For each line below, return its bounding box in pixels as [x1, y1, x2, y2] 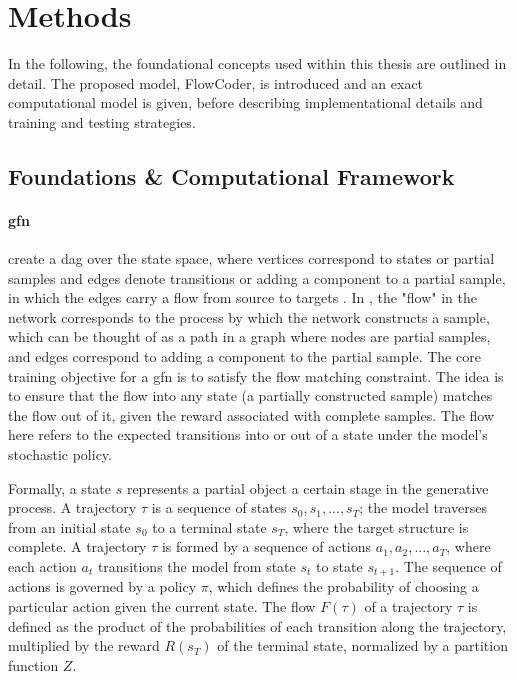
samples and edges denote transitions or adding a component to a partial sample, [8, 267, 506, 288]
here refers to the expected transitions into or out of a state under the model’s [8, 424, 488, 445]
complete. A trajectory [8, 536, 147, 557]
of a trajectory [364, 596, 453, 617]
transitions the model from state [97, 555, 296, 576]
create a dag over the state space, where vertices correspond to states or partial [8, 248, 495, 269]
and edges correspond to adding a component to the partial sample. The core [8, 346, 481, 367]
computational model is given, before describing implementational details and [8, 92, 483, 113]
